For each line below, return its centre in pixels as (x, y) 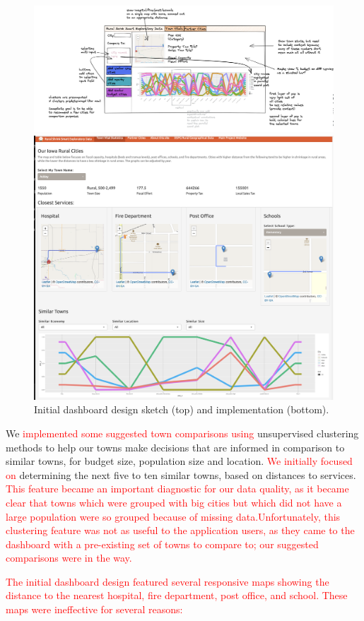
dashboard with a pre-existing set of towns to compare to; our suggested (162, 544)
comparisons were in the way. (69, 558)
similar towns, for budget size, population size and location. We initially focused (179, 461)
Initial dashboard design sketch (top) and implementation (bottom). (182, 409)
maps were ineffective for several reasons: (94, 609)
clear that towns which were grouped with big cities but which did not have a (174, 502)
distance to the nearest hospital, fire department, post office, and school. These (177, 595)
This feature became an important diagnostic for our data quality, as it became (177, 489)
